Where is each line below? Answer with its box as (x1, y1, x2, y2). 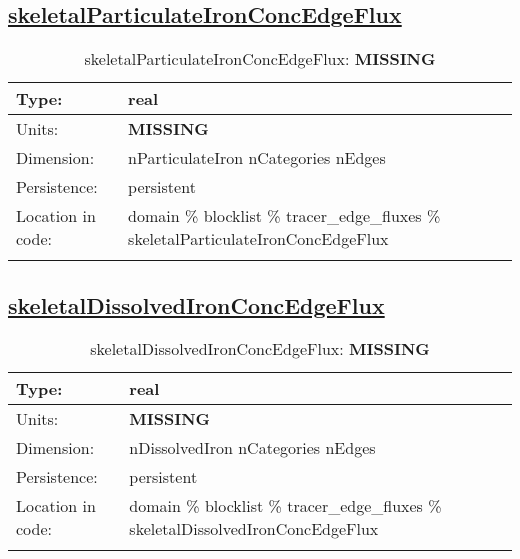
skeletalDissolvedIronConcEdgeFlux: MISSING (90, 337, 430, 361)
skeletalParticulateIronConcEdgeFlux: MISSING (84, 47, 436, 71)
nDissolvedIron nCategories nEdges (129, 436, 376, 460)
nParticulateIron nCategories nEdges (128, 146, 386, 170)
